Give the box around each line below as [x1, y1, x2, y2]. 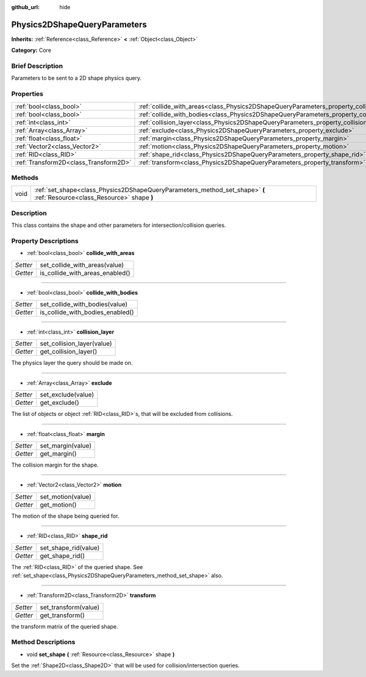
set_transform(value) [40, 603, 100, 611]
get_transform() [40, 611, 85, 619]
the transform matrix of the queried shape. [11, 623, 118, 630]
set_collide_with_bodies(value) [40, 300, 128, 308]
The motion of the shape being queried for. [11, 512, 120, 520]
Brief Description [11, 62, 63, 70]
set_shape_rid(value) [40, 543, 100, 552]
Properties [11, 90, 44, 98]
